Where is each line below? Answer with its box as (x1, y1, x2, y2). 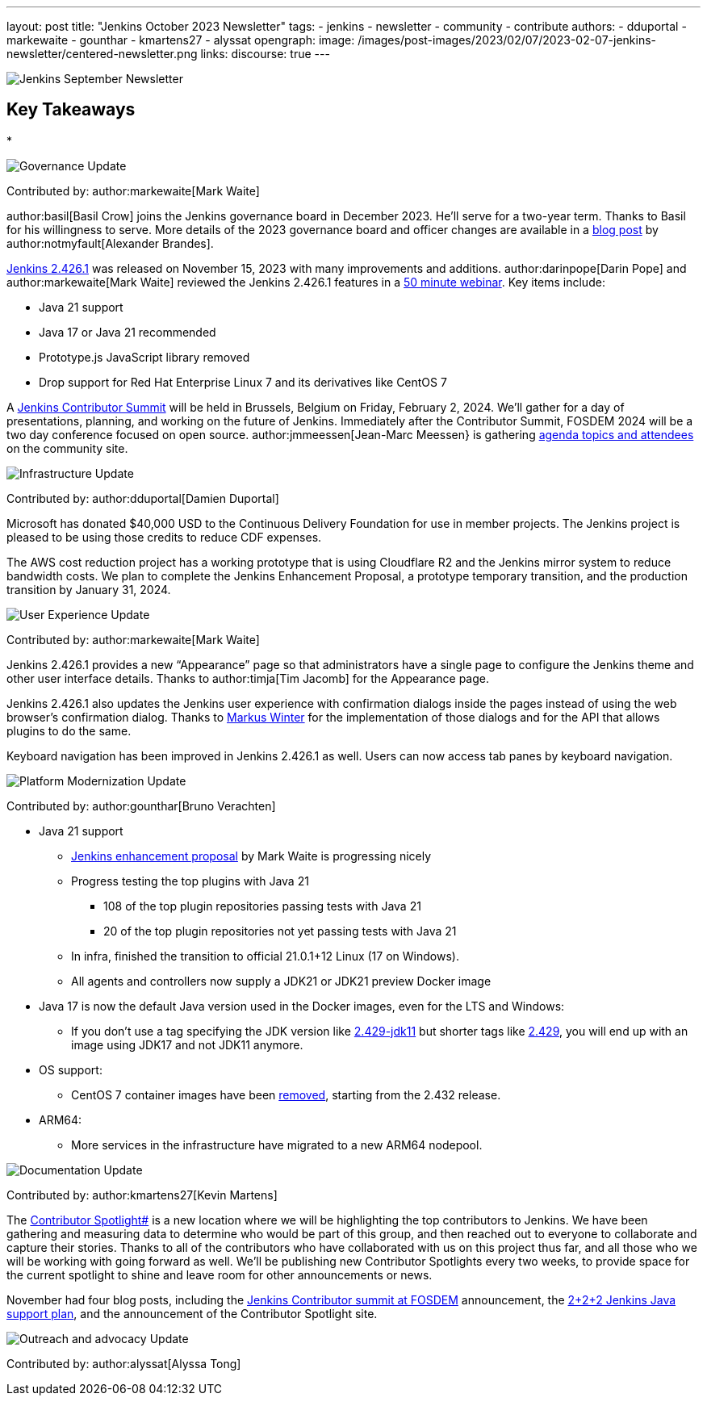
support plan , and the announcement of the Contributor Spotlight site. (6, 1306, 378, 1320)
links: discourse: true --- (200, 47, 330, 61)
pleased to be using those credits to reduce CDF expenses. (6, 529, 322, 544)
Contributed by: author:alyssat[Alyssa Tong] (6, 1356, 241, 1371)
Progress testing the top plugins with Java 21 (71, 873, 309, 888)
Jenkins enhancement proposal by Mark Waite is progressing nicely (71, 848, 432, 863)
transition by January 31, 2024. (6, 582, 171, 596)
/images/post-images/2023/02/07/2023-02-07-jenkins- (358, 33, 657, 47)
